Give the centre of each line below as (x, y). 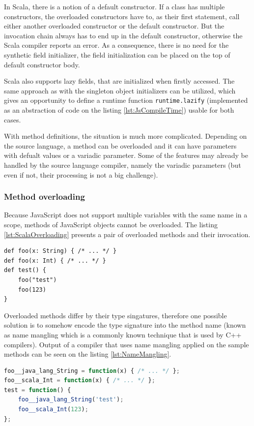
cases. (13, 119)
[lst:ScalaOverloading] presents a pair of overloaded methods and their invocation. (127, 234)
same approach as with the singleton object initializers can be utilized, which (120, 90)
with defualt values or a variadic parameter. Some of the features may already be (126, 155)
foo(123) (32, 289)
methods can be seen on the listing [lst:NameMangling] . (88, 354)
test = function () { (38, 390)
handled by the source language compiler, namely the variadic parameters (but (123, 165)
